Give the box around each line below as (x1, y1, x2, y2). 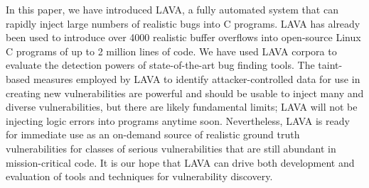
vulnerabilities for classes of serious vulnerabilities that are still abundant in (6, 140, 336, 155)
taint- (318, 57, 343, 72)
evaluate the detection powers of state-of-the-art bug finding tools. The (6, 57, 315, 72)
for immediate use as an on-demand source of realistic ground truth (6, 127, 300, 142)
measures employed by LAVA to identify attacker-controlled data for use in (33, 71, 360, 86)
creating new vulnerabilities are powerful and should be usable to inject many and (6, 85, 364, 100)
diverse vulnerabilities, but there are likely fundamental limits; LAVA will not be (6, 99, 358, 114)
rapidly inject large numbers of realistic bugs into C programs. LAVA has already (6, 16, 360, 31)
